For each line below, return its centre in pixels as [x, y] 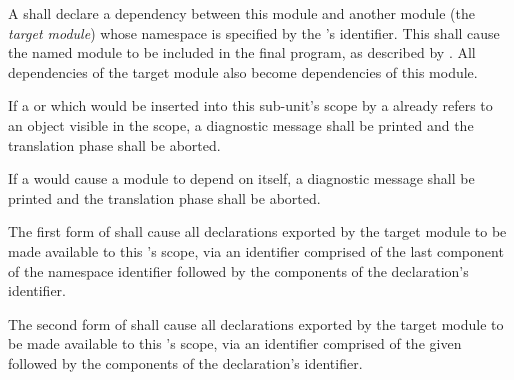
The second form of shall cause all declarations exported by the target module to [256, 323]
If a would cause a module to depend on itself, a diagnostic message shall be [241, 178]
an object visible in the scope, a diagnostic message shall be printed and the [241, 124]
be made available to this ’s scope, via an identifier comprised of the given [235, 343]
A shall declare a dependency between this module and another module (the [241, 13]
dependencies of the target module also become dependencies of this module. [243, 71]
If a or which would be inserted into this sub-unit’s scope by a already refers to [250, 105]
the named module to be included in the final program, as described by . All [242, 52]
